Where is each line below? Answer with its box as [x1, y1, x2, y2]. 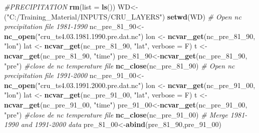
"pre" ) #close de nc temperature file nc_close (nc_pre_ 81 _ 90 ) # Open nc [4, 60, 235, 70]
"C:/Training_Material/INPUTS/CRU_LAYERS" [7, 11, 162, 21]
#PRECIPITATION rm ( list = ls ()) [4, 1, 116, 11]
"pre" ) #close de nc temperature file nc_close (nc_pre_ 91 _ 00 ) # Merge [4, 109, 228, 119]
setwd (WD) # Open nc [167, 11, 241, 21]
